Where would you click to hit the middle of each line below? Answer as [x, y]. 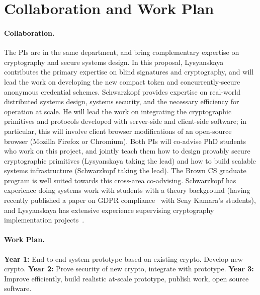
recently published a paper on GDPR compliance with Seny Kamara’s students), [130, 200]
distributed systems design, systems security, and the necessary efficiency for [122, 101]
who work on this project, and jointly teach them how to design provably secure [127, 151]
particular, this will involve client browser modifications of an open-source [118, 131]
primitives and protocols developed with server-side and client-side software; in [125, 121]
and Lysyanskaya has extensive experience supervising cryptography [109, 210]
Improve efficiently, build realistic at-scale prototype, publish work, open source [126, 278]
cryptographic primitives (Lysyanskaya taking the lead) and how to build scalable [130, 160]
